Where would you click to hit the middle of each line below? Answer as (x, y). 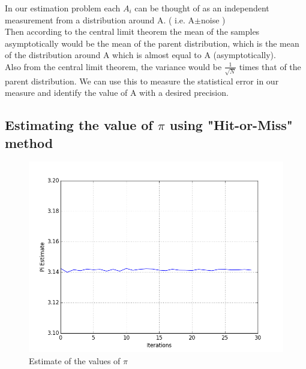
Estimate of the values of (75, 361)
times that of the (270, 66)
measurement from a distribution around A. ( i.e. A (100, 19)
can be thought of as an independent (202, 8)
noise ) (213, 19)
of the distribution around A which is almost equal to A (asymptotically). (140, 55)
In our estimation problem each (63, 8)
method (29, 142)
